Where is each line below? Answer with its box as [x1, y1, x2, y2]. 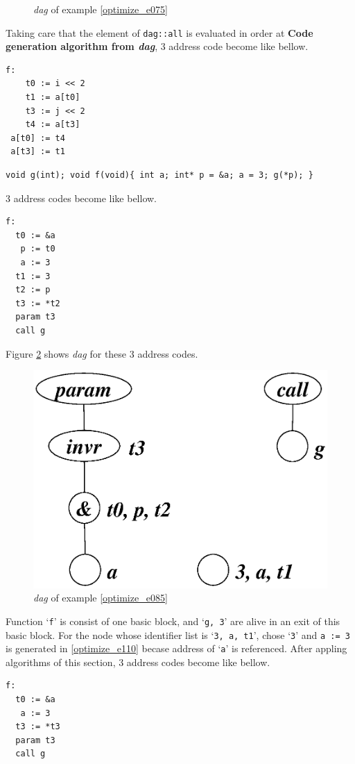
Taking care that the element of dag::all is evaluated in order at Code [6, 25, 313, 40]
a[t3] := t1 [10, 147, 65, 157]
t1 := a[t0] [25, 92, 80, 103]
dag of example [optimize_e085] [33, 590, 168, 605]
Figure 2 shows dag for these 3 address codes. [6, 346, 198, 360]
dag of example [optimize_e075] [33, 2, 168, 16]
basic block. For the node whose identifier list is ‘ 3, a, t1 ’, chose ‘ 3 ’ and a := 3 [6, 627, 350, 642]
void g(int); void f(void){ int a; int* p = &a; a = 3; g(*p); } [6, 170, 313, 180]
